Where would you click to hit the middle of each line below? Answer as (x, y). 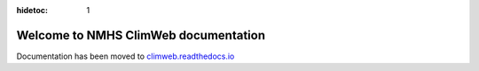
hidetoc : (32, 10)
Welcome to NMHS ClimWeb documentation (141, 35)
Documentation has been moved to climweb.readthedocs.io (126, 56)
